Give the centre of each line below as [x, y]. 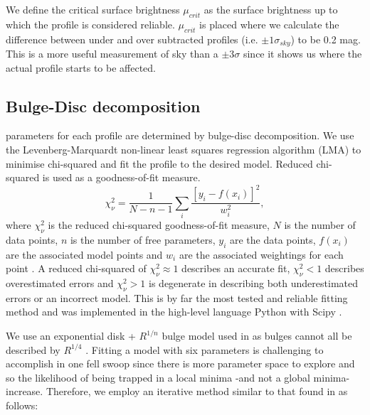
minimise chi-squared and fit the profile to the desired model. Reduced [159, 163]
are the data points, [273, 239]
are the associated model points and [84, 254]
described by [33, 349]
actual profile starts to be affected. [81, 67]
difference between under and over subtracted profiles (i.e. [132, 39]
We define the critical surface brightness [93, 9]
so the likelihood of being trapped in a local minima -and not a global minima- [178, 377]
